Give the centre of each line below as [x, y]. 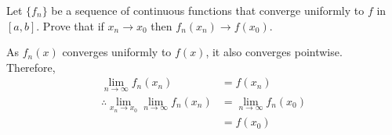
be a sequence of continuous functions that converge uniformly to [208, 10]
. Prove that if [70, 25]
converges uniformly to [117, 52]
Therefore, [31, 67]
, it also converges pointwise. [274, 52]
